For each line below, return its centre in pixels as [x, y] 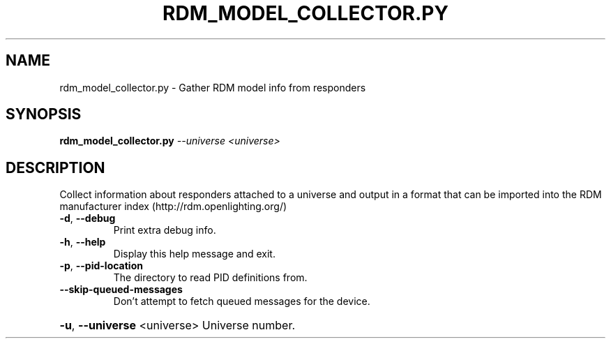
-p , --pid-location [101, 266]
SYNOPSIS [44, 114]
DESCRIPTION [55, 167]
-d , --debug [88, 218]
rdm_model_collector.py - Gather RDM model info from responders [213, 87]
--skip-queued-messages [121, 290]
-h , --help [83, 242]
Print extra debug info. [165, 230]
